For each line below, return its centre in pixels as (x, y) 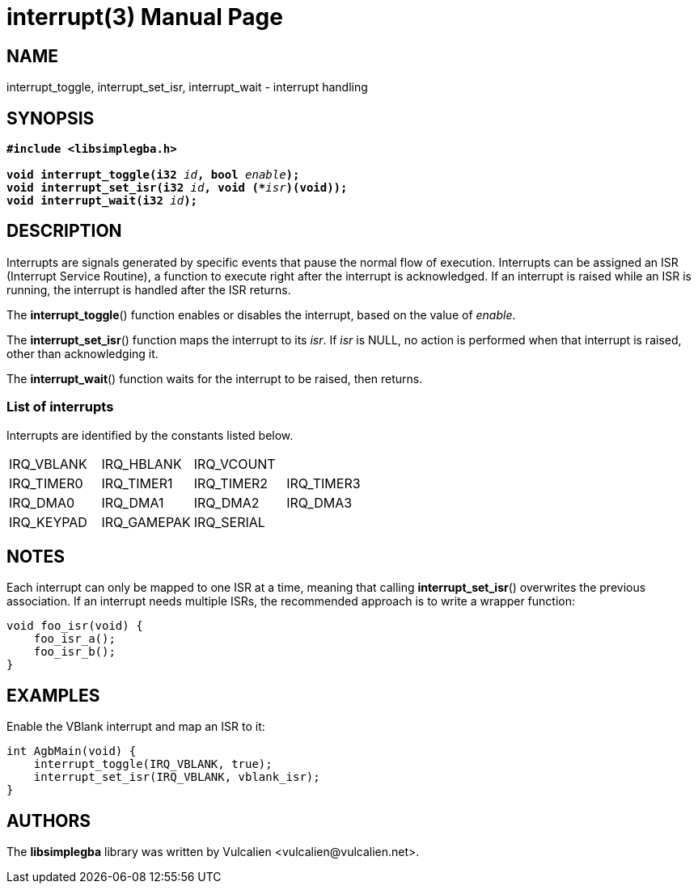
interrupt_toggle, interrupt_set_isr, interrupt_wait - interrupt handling (187, 87)
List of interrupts (60, 407)
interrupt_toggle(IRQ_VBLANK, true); (153, 764)
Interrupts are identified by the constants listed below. (150, 435)
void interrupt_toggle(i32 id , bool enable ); (153, 175)
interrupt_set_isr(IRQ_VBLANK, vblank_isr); (177, 777)
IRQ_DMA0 (42, 502)
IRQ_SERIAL (229, 522)
